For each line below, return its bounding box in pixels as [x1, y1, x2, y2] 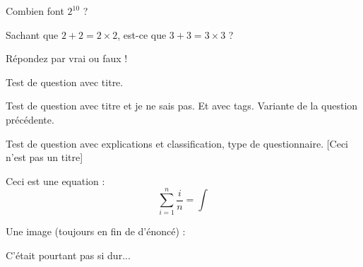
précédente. [6, 112, 54, 126]
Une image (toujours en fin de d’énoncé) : [6, 224, 186, 239]
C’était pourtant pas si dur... [6, 248, 131, 263]
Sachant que [6, 27, 59, 42]
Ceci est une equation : [6, 173, 105, 188]
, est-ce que [117, 27, 167, 42]
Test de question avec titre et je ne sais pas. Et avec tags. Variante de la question [6, 98, 358, 113]
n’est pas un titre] [6, 150, 83, 165]
